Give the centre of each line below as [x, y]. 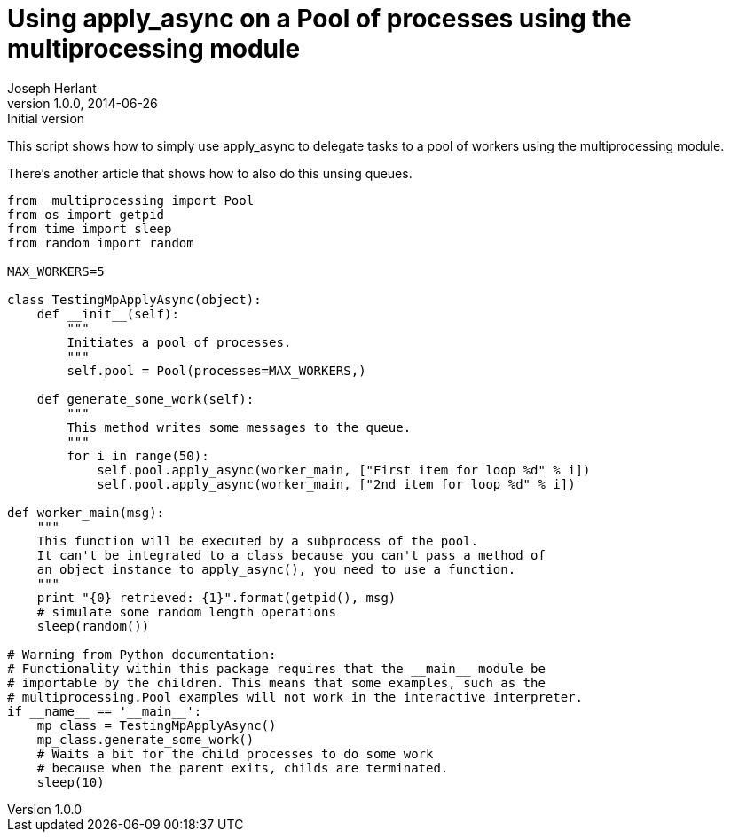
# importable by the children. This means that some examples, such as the [276, 682]
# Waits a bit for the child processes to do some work [235, 753]
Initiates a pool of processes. [179, 342]
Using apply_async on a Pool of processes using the [319, 19]
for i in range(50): [138, 455]
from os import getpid [86, 214]
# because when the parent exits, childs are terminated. [243, 768]
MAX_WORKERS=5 [56, 271]
